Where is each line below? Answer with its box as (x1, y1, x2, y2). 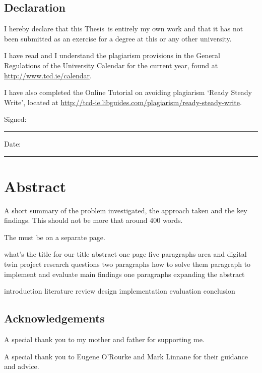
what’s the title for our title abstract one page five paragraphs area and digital (4, 249, 247, 259)
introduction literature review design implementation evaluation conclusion (4, 286, 235, 296)
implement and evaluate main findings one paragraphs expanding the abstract (4, 268, 245, 279)
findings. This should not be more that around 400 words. (4, 215, 183, 225)
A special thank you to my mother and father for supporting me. (4, 334, 205, 345)
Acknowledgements (4, 310, 105, 326)
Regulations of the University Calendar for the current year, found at (4, 60, 218, 70)
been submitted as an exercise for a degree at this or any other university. (4, 33, 232, 43)
